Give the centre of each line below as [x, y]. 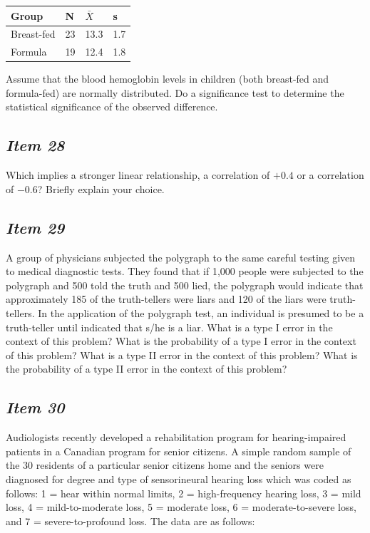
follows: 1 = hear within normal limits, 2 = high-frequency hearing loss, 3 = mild [184, 493]
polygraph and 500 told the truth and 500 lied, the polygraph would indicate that [185, 285]
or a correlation [330, 175]
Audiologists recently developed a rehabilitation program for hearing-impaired [176, 437]
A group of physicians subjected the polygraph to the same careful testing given [181, 257]
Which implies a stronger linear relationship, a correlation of [138, 175]
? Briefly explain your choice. [101, 188]
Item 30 [35, 407]
